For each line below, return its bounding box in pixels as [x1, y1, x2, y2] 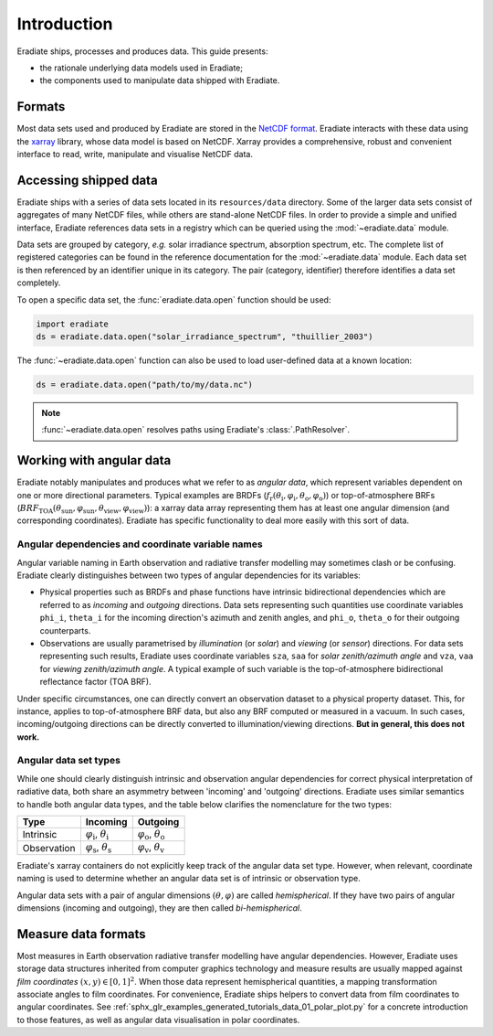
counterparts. [39, 625, 91, 635]
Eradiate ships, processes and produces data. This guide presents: [16, 46, 268, 57]
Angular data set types [16, 754, 121, 767]
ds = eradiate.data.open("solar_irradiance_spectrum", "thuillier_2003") [36, 332, 373, 342]
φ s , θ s [85, 841, 112, 855]
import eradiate [36, 318, 110, 329]
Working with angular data [16, 453, 172, 468]
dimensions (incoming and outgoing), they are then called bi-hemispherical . [16, 902, 302, 913]
